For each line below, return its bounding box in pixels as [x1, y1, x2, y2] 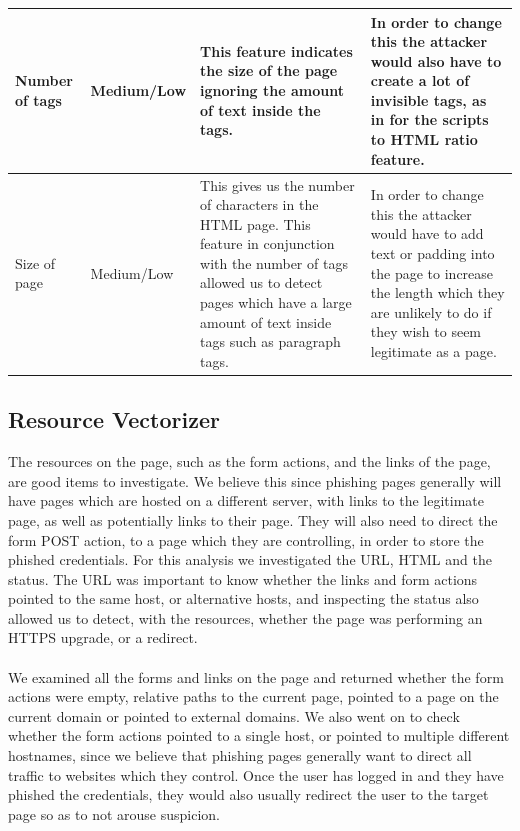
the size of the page [200, 60, 338, 81]
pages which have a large [200, 292, 352, 313]
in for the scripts [370, 109, 489, 130]
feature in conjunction [200, 233, 335, 254]
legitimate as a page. [370, 341, 497, 362]
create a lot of [370, 70, 470, 91]
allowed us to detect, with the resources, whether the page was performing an [8, 607, 483, 628]
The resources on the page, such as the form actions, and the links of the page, [8, 451, 491, 472]
